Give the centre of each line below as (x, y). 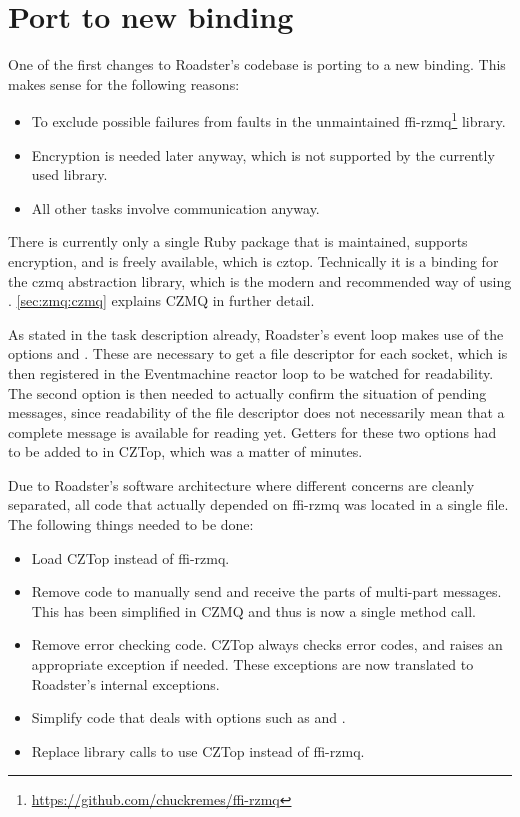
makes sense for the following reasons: (124, 83)
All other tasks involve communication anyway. (175, 207)
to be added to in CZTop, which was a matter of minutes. (185, 451)
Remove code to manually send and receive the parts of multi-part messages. (266, 591)
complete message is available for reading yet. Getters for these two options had (252, 431)
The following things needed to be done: (131, 524)
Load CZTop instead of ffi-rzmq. (130, 557)
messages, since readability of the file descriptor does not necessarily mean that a (256, 412)
